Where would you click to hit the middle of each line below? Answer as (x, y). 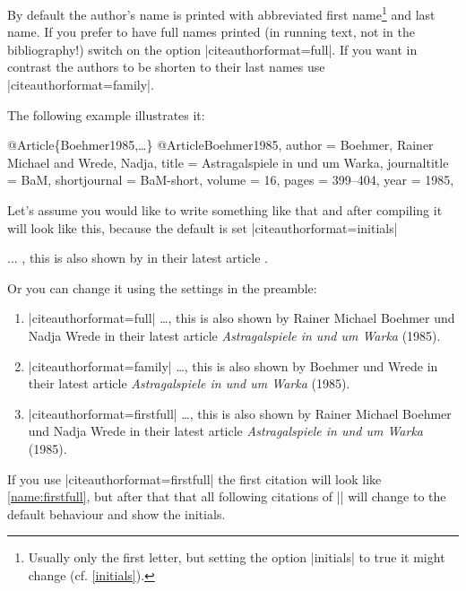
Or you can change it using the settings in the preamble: (162, 287)
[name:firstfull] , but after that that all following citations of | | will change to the (227, 496)
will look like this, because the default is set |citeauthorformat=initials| (203, 227)
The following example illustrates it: (106, 114)
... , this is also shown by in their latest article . (138, 258)
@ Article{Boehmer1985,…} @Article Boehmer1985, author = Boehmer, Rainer (220, 145)
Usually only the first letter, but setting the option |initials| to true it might (237, 557)
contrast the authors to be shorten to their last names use (166, 67)
